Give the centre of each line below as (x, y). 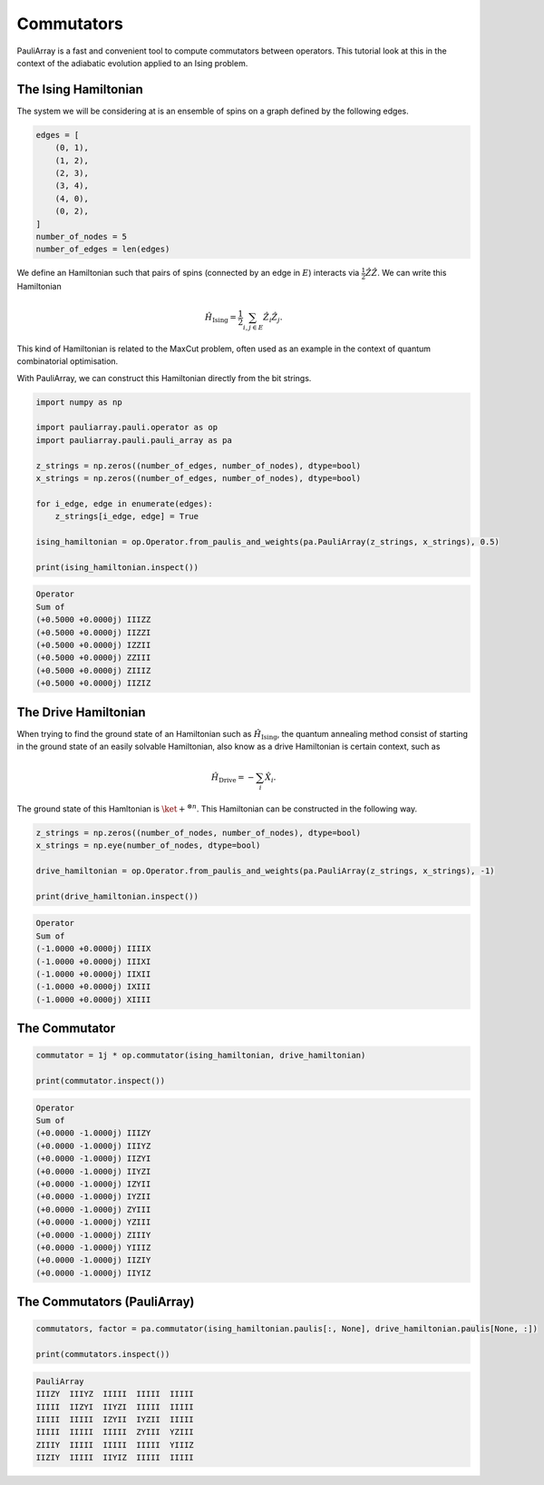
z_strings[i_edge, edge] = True (127, 516)
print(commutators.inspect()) (103, 1354)
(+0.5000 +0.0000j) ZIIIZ (93, 670)
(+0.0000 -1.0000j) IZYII (93, 1184)
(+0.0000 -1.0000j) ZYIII (93, 1209)
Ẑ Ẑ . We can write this (406, 273)
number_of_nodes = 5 (81, 236)
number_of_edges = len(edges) (103, 249)
